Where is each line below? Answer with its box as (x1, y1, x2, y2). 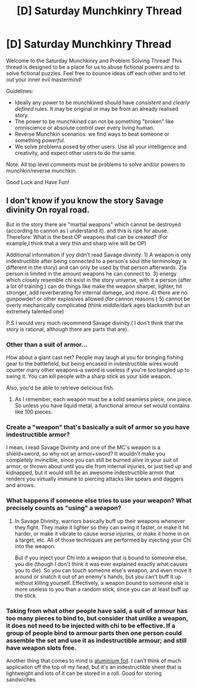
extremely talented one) (6, 308, 64, 315)
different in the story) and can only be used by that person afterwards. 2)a (6, 264, 187, 271)
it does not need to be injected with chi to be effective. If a (6, 621, 176, 629)
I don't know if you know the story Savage (6, 196, 164, 206)
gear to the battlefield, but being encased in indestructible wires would (6, 360, 178, 367)
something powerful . (14, 136, 66, 143)
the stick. (14, 591, 37, 599)
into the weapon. (14, 542, 56, 549)
